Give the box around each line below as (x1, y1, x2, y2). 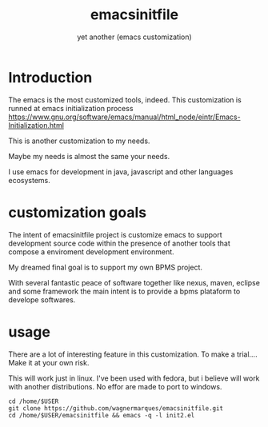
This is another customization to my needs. (8, 136, 150, 146)
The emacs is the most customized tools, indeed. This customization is (8, 94, 242, 105)
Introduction (8, 68, 93, 86)
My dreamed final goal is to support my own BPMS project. (8, 262, 202, 272)
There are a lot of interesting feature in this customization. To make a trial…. (8, 349, 258, 359)
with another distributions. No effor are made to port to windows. (8, 381, 222, 391)
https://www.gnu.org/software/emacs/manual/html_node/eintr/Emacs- (8, 112, 242, 122)
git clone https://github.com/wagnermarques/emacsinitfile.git (8, 404, 224, 413)
